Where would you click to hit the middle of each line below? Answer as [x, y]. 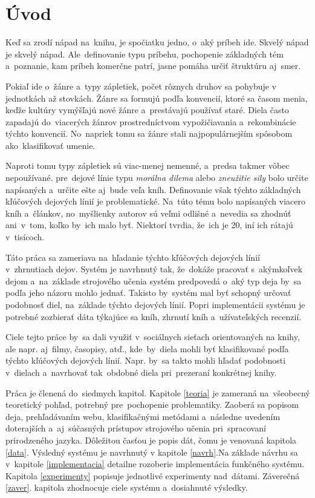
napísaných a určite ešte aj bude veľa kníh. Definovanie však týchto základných [153, 189]
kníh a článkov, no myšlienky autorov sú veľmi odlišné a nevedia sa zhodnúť [148, 213]
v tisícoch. [25, 237]
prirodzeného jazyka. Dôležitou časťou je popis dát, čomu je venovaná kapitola [151, 440]
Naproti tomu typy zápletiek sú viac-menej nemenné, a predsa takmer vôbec [148, 165]
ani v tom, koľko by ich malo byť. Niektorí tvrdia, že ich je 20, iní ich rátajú [149, 225]
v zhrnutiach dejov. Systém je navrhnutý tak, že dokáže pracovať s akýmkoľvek [154, 269]
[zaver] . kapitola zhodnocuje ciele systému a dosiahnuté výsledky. [127, 487]
